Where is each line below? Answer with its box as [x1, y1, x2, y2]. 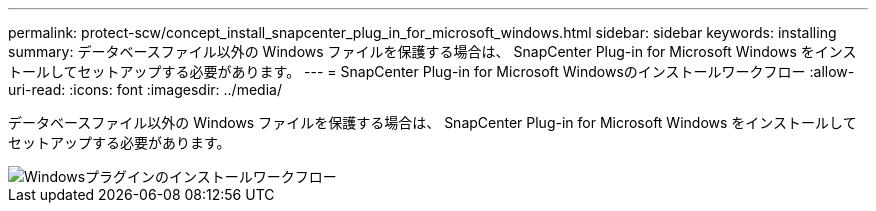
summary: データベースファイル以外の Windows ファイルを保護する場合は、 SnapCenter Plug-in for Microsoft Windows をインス [8, 43, 857, 60]
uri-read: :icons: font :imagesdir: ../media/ [8, 81, 282, 98]
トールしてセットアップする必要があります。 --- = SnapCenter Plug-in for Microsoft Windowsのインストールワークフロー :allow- [8, 63, 855, 80]
